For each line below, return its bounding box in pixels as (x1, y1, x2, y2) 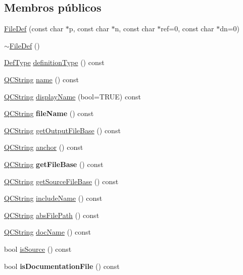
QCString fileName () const (4, 108, 94, 119)
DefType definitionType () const (4, 57, 105, 68)
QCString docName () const (4, 227, 91, 237)
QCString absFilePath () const (4, 209, 100, 220)
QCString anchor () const (4, 142, 83, 152)
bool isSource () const (4, 243, 72, 254)
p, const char (69, 23, 109, 34)
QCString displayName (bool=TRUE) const (4, 91, 141, 101)
